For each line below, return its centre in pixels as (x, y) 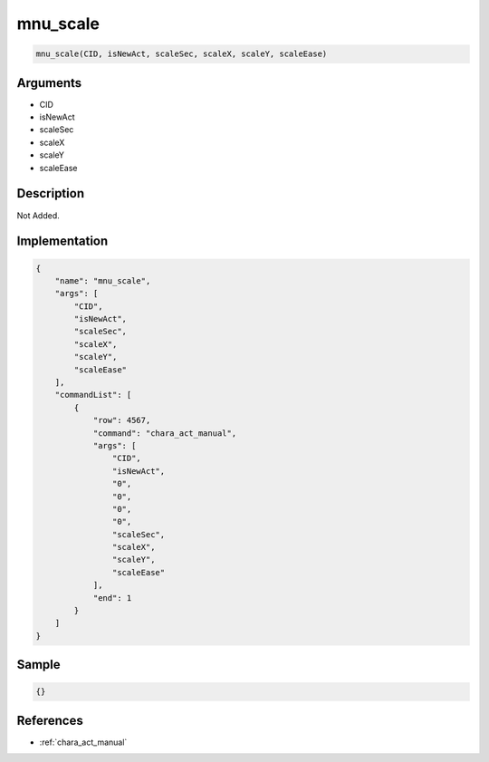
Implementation (62, 241)
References (50, 720)
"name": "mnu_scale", (103, 280)
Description (51, 193)
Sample (38, 665)
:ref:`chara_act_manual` (83, 742)
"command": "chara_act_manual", (165, 433)
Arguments (49, 83)
